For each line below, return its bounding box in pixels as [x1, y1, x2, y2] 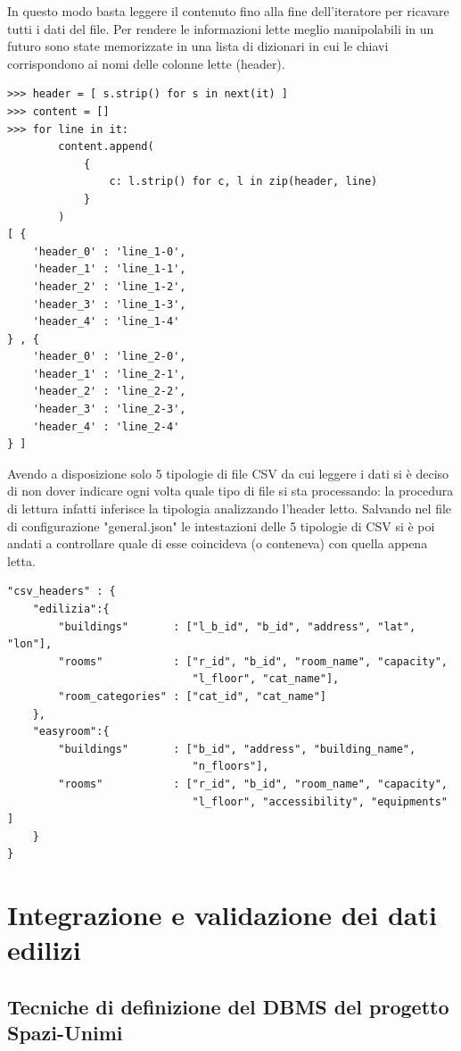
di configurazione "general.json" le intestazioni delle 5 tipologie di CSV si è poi [7, 516, 435, 535]
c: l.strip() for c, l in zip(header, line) [109, 175, 378, 188]
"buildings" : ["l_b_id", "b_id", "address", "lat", [58, 620, 416, 633]
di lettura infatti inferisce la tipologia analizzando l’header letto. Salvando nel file [7, 499, 452, 518]
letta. [7, 551, 36, 570]
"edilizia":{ [32, 603, 110, 615]
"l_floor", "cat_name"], [192, 672, 340, 686]
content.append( [58, 140, 154, 154]
